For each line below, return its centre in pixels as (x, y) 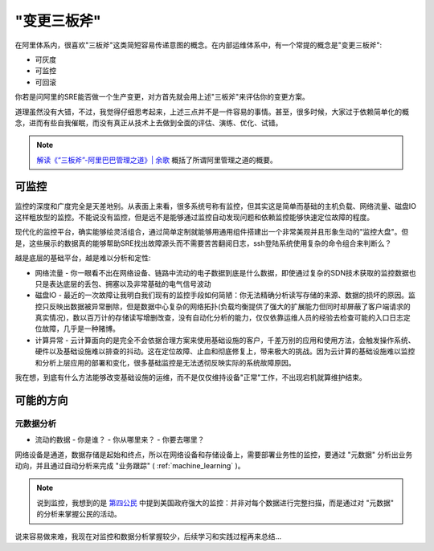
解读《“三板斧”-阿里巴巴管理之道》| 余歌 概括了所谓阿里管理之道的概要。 (157, 160)
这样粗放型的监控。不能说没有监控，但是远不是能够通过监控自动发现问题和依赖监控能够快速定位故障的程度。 (194, 217)
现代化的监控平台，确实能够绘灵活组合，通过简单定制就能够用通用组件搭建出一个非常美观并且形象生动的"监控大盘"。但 (212, 232)
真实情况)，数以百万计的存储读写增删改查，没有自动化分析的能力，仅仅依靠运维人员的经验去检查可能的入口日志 (219, 318)
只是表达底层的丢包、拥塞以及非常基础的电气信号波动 (123, 284)
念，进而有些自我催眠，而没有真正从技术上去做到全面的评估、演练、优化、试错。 (149, 122)
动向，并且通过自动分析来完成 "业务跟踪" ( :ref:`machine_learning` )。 (130, 465)
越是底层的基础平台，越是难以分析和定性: (83, 258)
